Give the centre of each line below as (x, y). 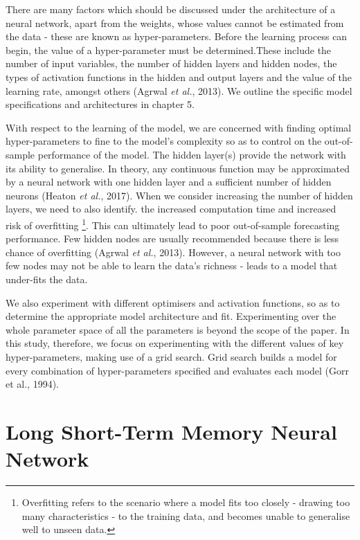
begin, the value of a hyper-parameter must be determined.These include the (169, 49)
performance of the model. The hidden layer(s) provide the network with (192, 154)
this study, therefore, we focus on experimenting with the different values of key (175, 343)
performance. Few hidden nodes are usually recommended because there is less (172, 238)
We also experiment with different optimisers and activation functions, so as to (173, 302)
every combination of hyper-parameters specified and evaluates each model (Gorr (177, 370)
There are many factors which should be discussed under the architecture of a (171, 9)
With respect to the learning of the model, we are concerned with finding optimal (179, 127)
